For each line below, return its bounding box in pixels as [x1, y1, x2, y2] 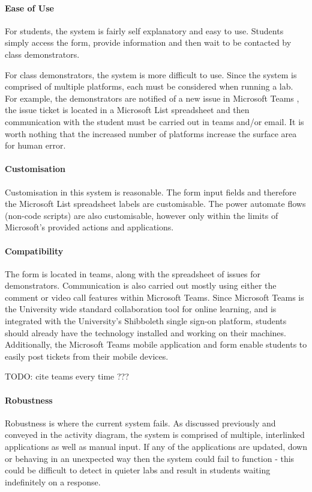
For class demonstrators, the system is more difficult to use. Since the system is [5, 68, 297, 81]
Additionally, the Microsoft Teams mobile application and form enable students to [5, 338, 307, 351]
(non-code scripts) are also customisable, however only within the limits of [5, 209, 278, 221]
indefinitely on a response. [5, 475, 101, 488]
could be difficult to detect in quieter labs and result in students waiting [5, 464, 271, 476]
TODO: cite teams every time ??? [5, 370, 129, 383]
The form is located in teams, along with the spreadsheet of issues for [5, 267, 261, 280]
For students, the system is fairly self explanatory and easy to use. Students [5, 24, 284, 37]
